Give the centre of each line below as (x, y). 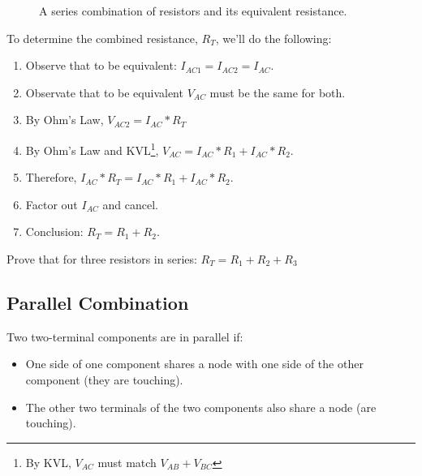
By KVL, (48, 462)
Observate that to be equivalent (104, 92)
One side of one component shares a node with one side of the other (194, 364)
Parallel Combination (98, 302)
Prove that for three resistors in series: (102, 259)
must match (127, 462)
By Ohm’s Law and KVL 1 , (92, 148)
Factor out (52, 204)
